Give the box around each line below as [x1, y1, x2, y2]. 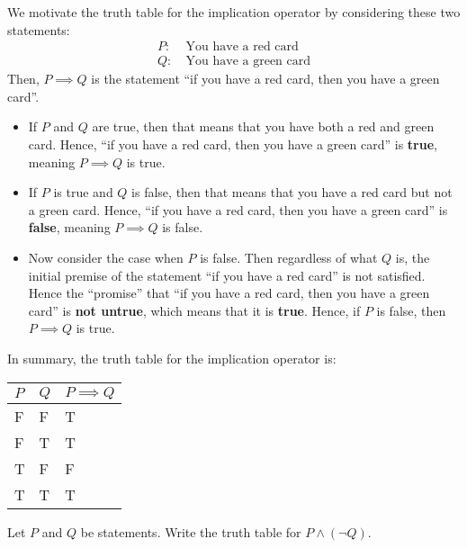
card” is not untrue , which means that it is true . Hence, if [28, 301, 361, 319]
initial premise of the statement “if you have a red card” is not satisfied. [28, 265, 426, 284]
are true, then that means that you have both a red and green [92, 117, 435, 136]
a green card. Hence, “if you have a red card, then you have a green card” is [28, 200, 448, 219]
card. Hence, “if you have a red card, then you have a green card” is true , [28, 135, 437, 154]
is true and [53, 183, 113, 202]
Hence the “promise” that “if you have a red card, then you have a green [28, 283, 430, 302]
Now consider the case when [28, 248, 184, 266]
